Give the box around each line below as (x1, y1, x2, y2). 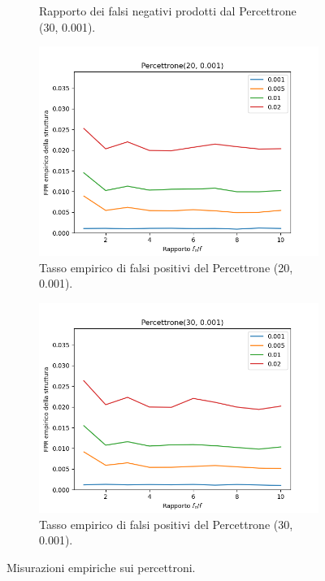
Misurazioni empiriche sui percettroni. (6, 558, 196, 575)
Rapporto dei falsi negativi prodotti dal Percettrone (39, 2, 297, 19)
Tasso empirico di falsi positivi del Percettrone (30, (39, 515, 293, 532)
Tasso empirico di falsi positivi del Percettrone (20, (39, 258, 293, 275)
